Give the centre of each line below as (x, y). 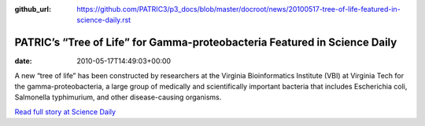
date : (23, 61)
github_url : (33, 9)
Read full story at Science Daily (65, 112)
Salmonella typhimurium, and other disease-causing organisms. (118, 97)
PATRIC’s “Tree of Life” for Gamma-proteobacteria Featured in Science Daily (206, 43)
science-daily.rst (104, 20)
